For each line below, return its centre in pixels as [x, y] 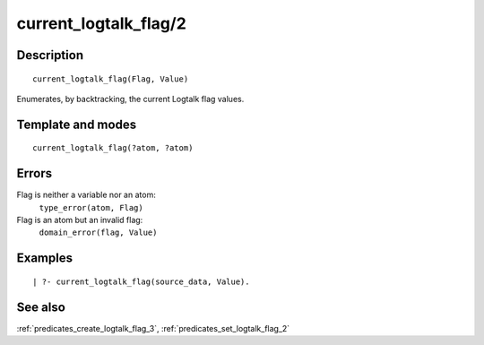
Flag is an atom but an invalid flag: [80, 220]
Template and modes [77, 124]
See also [41, 307]
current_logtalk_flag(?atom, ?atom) [113, 148]
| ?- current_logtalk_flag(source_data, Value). [141, 281]
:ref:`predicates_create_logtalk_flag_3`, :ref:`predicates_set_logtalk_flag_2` [153, 328]
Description [50, 55]
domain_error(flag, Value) [98, 233]
